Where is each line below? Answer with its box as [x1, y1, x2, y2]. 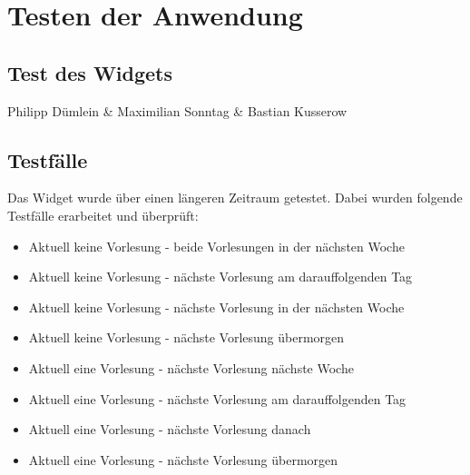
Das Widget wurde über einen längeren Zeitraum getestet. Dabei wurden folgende [7, 188, 463, 207]
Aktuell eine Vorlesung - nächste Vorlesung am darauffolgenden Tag [28, 389, 406, 408]
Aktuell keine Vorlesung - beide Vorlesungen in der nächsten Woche [28, 236, 405, 255]
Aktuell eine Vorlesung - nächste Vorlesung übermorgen [28, 450, 338, 469]
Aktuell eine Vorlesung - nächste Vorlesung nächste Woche [28, 358, 354, 377]
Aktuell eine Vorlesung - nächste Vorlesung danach [28, 420, 311, 439]
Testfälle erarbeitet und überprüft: [7, 205, 199, 224]
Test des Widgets [7, 58, 173, 86]
